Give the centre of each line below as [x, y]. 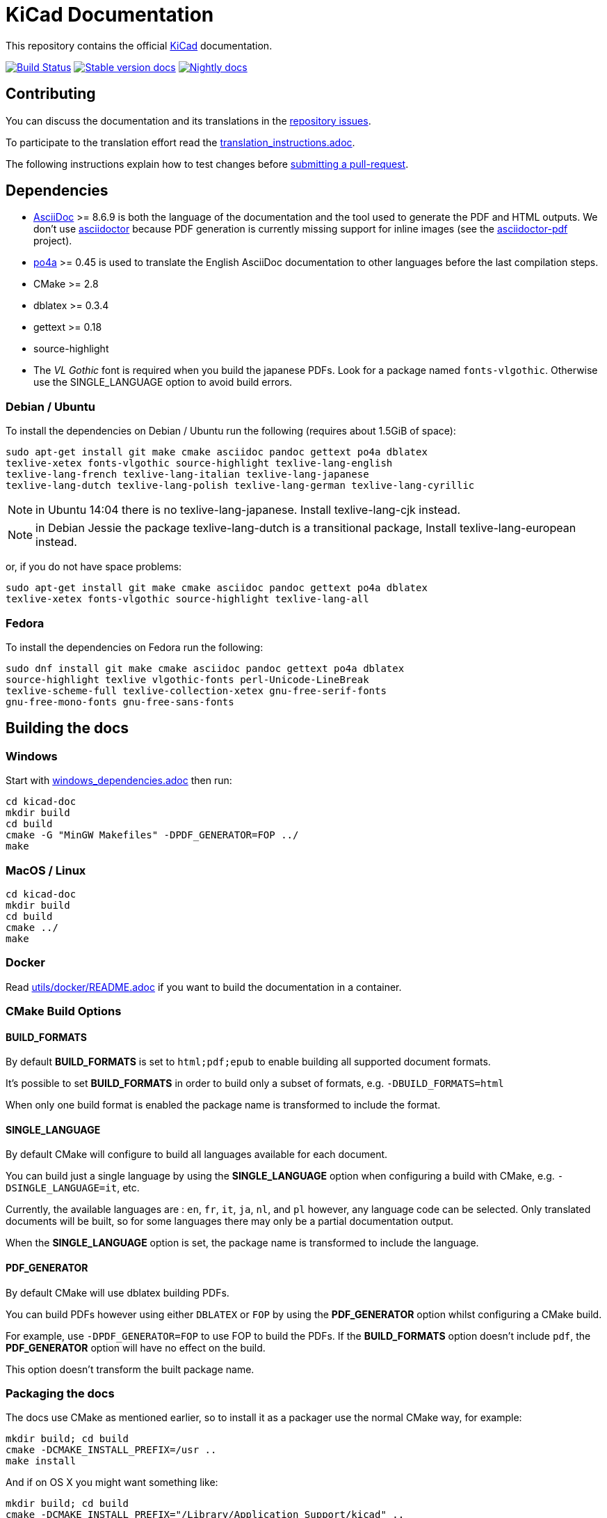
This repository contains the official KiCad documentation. [139, 45]
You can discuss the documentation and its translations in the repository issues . [188, 120]
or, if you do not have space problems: [94, 567]
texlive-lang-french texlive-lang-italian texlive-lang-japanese [187, 475]
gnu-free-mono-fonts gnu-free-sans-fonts [120, 702]
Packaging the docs [60, 1394]
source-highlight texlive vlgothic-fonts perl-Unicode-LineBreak [187, 679]
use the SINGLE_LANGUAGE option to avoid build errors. [163, 382]
